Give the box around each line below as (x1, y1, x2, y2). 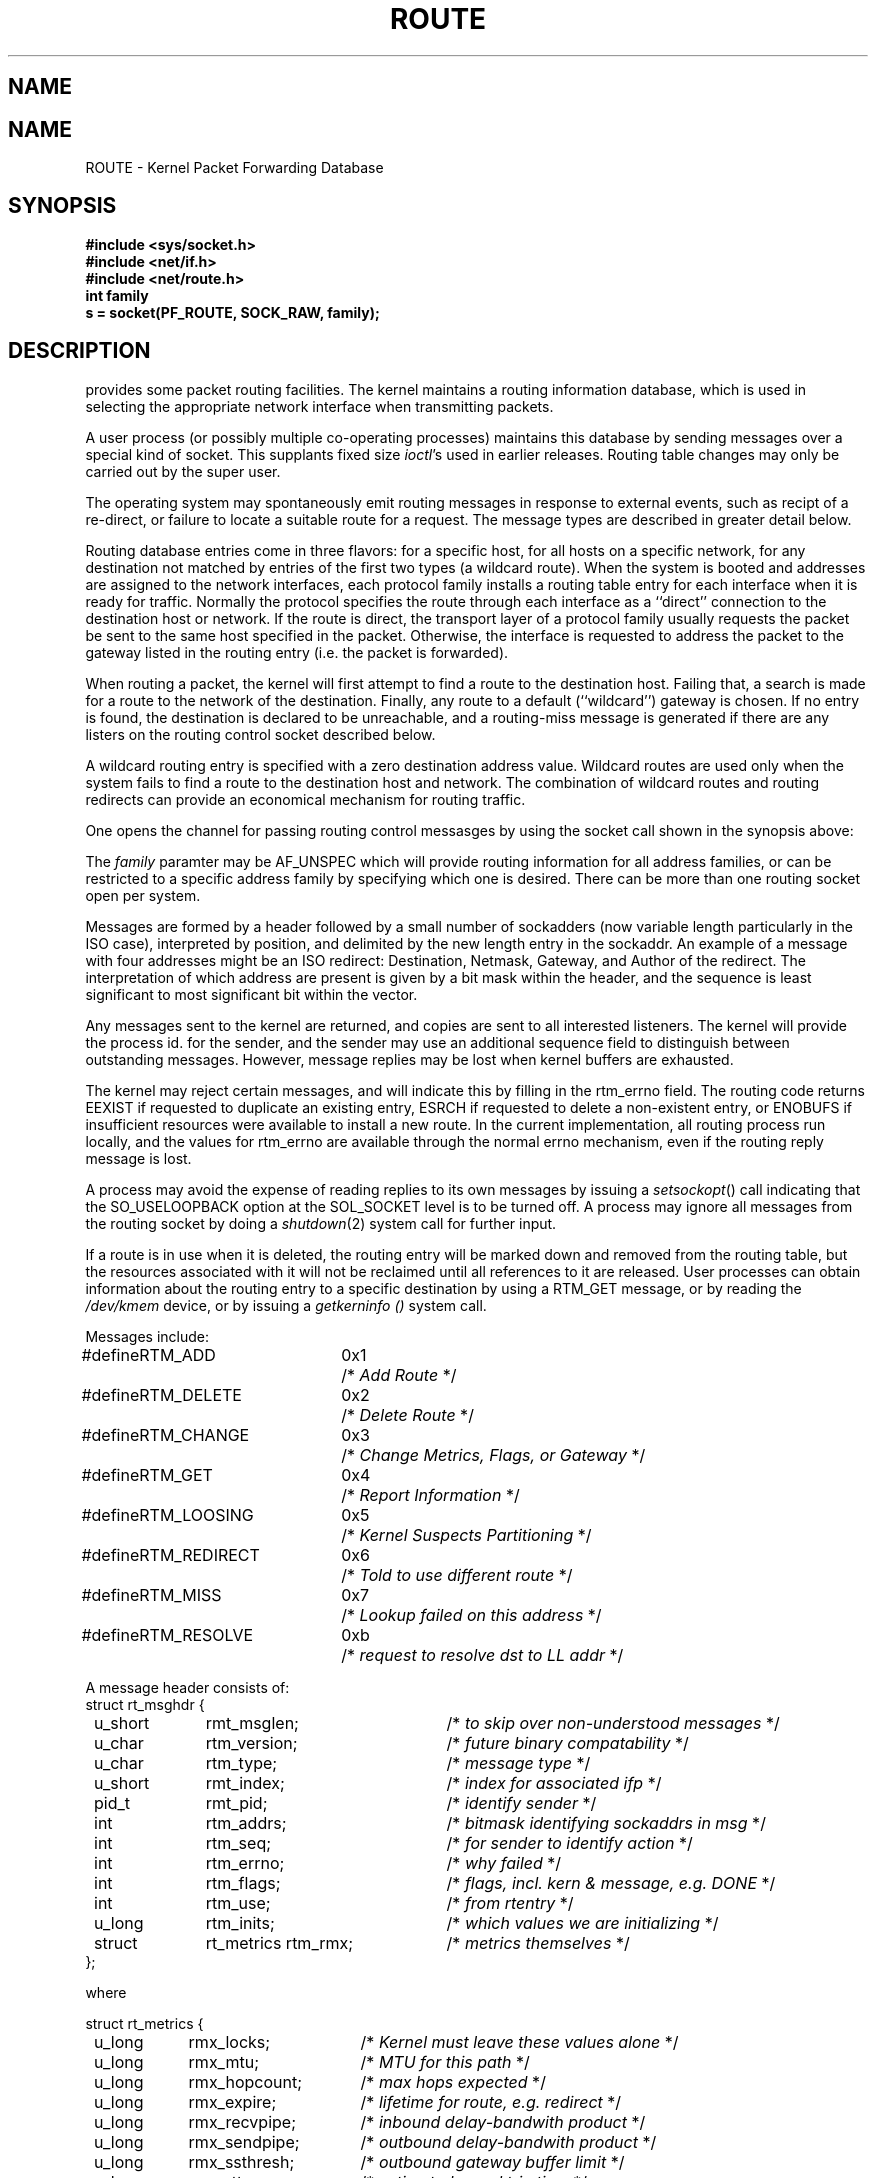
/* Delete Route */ (341, 1404, 474, 1425)
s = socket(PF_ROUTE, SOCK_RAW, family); (85, 303, 380, 321)
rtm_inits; (205, 1912, 275, 1933)
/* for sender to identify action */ (446, 1832, 693, 1853)
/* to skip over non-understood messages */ (446, 1712, 780, 1733)
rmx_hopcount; (188, 2071, 303, 2092)
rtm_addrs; (205, 1812, 287, 1833)
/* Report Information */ (341, 1484, 520, 1505)
